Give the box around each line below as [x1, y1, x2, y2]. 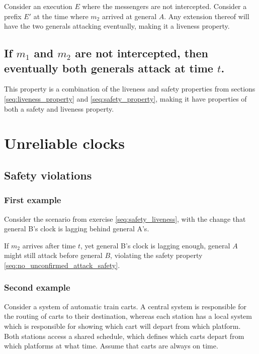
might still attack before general [4, 250, 103, 260]
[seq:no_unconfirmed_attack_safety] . [4, 259, 120, 270]
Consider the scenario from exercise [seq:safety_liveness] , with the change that [4, 213, 246, 224]
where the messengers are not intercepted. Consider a [82, 1, 247, 11]
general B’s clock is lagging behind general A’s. [4, 223, 149, 234]
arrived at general [102, 11, 157, 21]
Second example [4, 281, 70, 294]
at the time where [33, 11, 89, 21]
